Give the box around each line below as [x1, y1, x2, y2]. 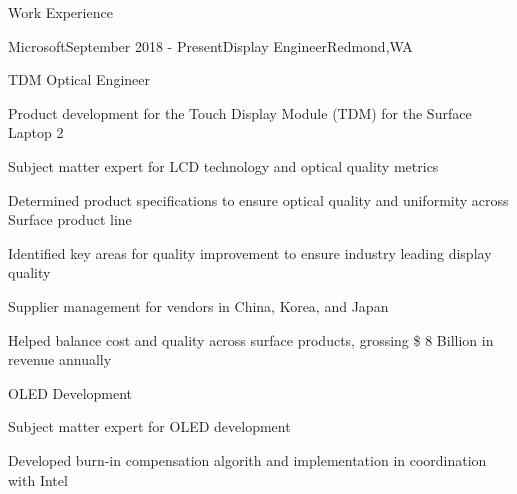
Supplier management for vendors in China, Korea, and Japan [8, 295, 389, 316]
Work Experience [8, 2, 113, 22]
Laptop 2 [8, 122, 64, 143]
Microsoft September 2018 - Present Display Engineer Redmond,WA [8, 35, 413, 56]
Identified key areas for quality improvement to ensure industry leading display [8, 242, 492, 263]
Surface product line [8, 209, 132, 230]
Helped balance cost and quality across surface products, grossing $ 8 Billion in [8, 329, 494, 350]
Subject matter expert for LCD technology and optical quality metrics [8, 155, 439, 176]
